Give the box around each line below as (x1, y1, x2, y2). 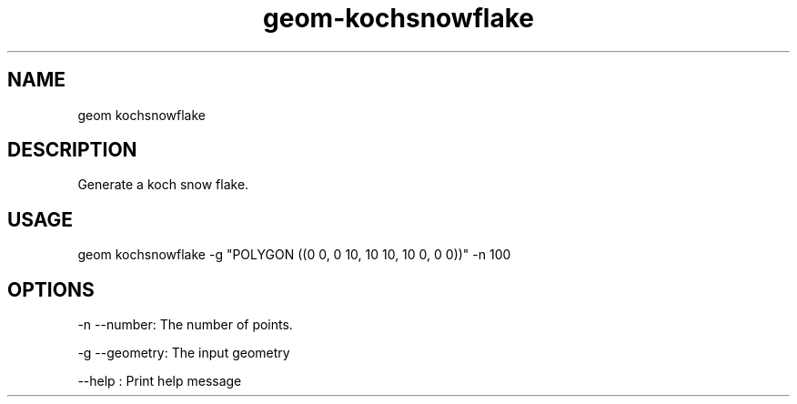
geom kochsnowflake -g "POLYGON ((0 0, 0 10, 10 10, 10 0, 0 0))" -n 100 (77, 247, 511, 263)
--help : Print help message (77, 373, 242, 389)
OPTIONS (7, 278, 95, 301)
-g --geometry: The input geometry (77, 345, 290, 361)
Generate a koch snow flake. (77, 177, 249, 193)
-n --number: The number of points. (77, 317, 293, 333)
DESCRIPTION (7, 138, 137, 162)
